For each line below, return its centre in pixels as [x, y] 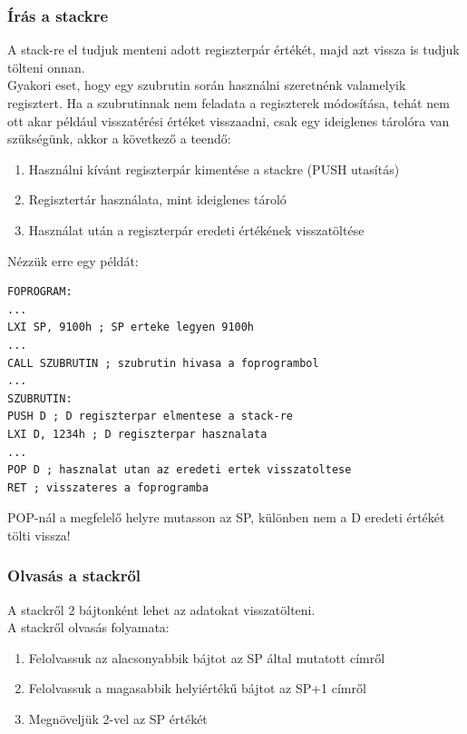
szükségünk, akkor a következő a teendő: [119, 139]
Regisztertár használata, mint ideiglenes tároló [157, 199]
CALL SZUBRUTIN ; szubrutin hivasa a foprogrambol [163, 363]
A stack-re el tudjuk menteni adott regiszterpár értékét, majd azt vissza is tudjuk [233, 50]
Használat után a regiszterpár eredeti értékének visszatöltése [196, 229]
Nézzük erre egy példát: [73, 260]
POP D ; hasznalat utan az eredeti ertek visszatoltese [180, 470]
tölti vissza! [39, 535]
